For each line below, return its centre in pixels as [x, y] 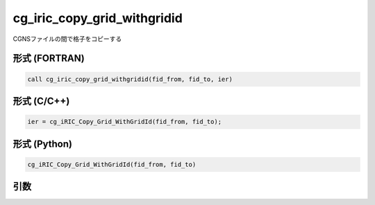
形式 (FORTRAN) [49, 59]
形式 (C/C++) [41, 101]
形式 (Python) [43, 144]
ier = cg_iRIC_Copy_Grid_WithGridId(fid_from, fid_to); [125, 122]
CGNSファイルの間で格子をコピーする [67, 39]
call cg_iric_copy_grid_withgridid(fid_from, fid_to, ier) [130, 79]
